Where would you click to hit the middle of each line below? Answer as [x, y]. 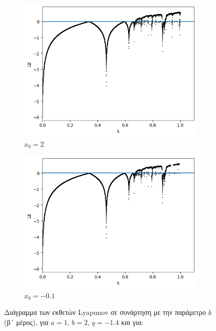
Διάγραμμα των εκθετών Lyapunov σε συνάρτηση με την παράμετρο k [108, 312]
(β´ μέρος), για [26, 322]
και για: [132, 322]
